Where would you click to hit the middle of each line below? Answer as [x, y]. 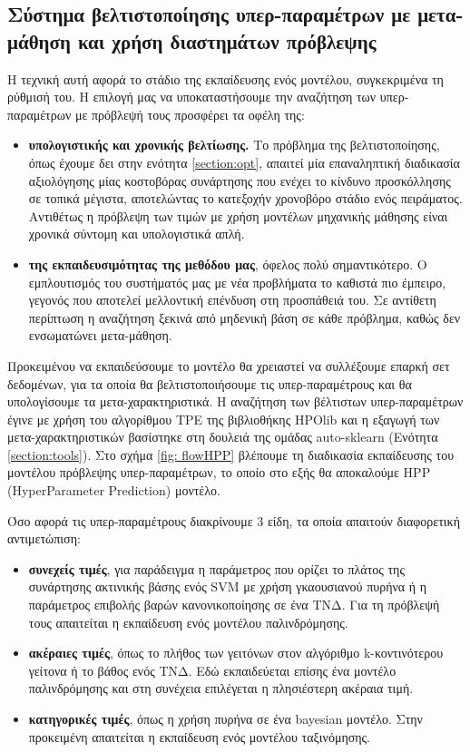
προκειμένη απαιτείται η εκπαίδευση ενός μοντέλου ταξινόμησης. [200, 736]
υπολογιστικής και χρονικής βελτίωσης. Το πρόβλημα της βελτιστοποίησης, [234, 145]
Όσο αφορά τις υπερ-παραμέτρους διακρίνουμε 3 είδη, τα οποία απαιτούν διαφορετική [234, 520]
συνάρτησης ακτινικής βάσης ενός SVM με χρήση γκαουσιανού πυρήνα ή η [228, 586]
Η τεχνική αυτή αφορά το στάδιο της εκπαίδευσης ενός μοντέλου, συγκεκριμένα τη [225, 78]
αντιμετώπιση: [44, 538]
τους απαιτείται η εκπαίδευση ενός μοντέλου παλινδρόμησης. [188, 622]
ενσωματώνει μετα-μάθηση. [100, 335]
